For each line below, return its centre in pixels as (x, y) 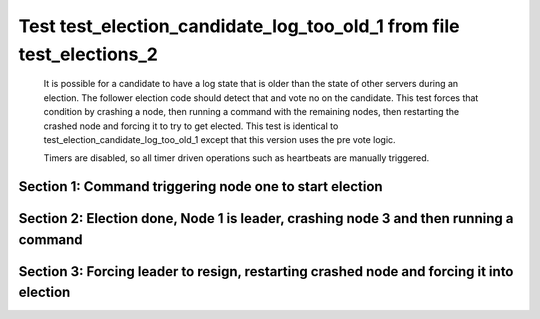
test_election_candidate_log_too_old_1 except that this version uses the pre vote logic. (219, 139)
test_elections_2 (88, 54)
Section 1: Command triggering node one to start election (201, 186)
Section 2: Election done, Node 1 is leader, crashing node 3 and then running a (266, 218)
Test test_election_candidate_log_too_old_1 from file (239, 26)
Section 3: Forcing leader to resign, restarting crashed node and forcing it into (266, 271)
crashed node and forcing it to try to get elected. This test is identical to (191, 126)
